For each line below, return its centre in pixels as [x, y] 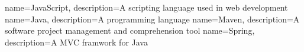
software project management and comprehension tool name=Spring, [130, 30]
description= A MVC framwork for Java [76, 42]
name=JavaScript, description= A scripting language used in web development [146, 7]
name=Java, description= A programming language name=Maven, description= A [152, 19]
